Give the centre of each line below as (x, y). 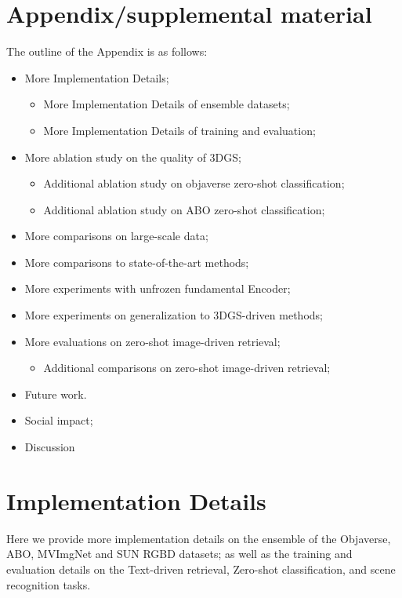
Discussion (50, 447)
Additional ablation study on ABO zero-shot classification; (184, 209)
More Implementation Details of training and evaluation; (179, 130)
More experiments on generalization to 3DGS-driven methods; (174, 315)
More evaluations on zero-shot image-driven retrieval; (152, 341)
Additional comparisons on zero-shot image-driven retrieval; (187, 368)
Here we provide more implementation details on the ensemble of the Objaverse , (199, 538)
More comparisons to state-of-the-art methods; (137, 262)
